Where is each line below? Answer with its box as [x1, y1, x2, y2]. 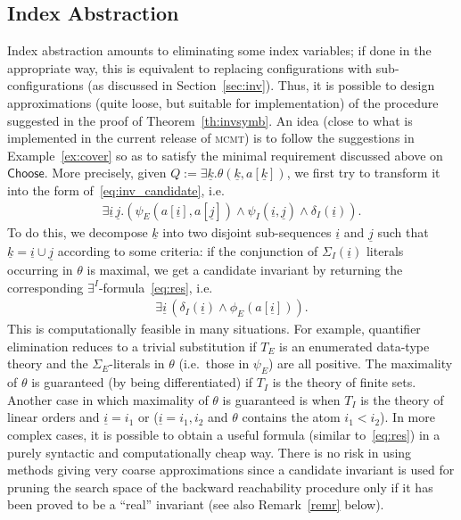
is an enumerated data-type [279, 336, 430, 355]
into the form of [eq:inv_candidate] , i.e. [7, 180, 225, 199]
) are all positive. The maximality [268, 354, 453, 373]
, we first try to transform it [286, 163, 440, 182]
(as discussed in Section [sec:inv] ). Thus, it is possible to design [87, 76, 435, 95]
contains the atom [242, 408, 341, 426]
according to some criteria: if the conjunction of [57, 241, 318, 260]
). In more [380, 408, 435, 426]
